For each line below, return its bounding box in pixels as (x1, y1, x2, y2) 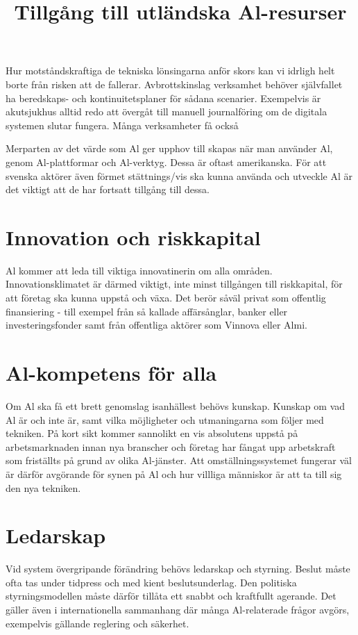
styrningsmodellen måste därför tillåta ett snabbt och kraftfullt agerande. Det (6, 588, 336, 603)
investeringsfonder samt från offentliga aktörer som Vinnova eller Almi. (6, 317, 307, 332)
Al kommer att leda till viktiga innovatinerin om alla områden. (6, 263, 273, 277)
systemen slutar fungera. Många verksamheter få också (6, 117, 239, 132)
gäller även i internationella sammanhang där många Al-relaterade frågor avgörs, (6, 602, 350, 616)
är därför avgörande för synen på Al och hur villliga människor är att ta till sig (6, 466, 342, 481)
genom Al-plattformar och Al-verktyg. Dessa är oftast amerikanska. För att (6, 154, 327, 169)
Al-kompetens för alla (6, 358, 217, 386)
